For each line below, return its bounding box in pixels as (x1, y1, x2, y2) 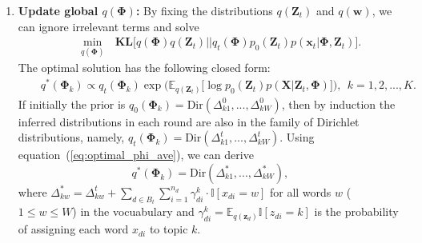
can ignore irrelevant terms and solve (18, 18, 199, 34)
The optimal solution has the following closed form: (18, 59, 271, 76)
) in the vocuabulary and (72, 203, 195, 220)
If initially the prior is (18, 95, 126, 112)
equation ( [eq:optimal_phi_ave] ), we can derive (18, 146, 254, 163)
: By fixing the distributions (135, 2, 273, 18)
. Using (279, 129, 315, 145)
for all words (269, 183, 332, 200)
